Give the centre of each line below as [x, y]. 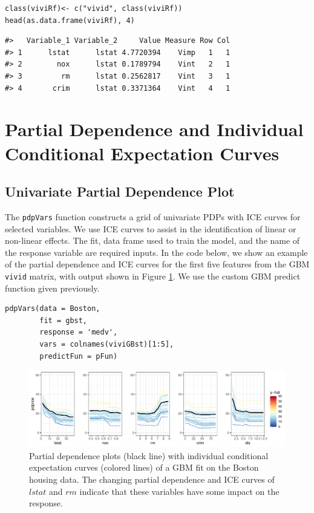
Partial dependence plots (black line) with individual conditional [149, 455]
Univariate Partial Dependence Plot [120, 191]
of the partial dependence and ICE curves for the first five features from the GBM [157, 264]
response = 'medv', [79, 332]
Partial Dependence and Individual [154, 129]
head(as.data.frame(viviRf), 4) [70, 20]
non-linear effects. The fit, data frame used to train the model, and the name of [152, 240]
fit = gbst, [64, 320]
